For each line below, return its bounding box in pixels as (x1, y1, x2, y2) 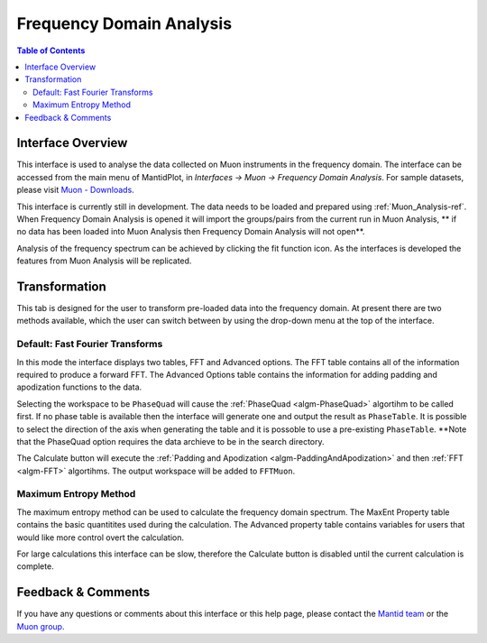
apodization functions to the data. (16, 381, 142, 392)
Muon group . (16, 620, 65, 631)
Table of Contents (16, 45, 86, 56)
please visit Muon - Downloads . (16, 185, 134, 196)
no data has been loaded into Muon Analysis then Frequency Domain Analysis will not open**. (16, 226, 365, 237)
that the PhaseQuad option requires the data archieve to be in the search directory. (16, 436, 325, 446)
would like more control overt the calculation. (16, 532, 185, 543)
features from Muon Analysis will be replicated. (16, 255, 192, 266)
